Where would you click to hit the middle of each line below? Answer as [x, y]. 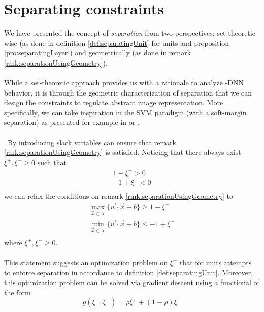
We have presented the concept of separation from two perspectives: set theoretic [130, 33]
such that [52, 162]
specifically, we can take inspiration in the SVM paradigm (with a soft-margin [125, 112]
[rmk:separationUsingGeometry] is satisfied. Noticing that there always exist [123, 152]
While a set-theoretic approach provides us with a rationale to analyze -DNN [124, 83]
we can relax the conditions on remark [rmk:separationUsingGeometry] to [119, 196]
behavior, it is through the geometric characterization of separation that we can [128, 92]
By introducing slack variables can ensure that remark [92, 142]
